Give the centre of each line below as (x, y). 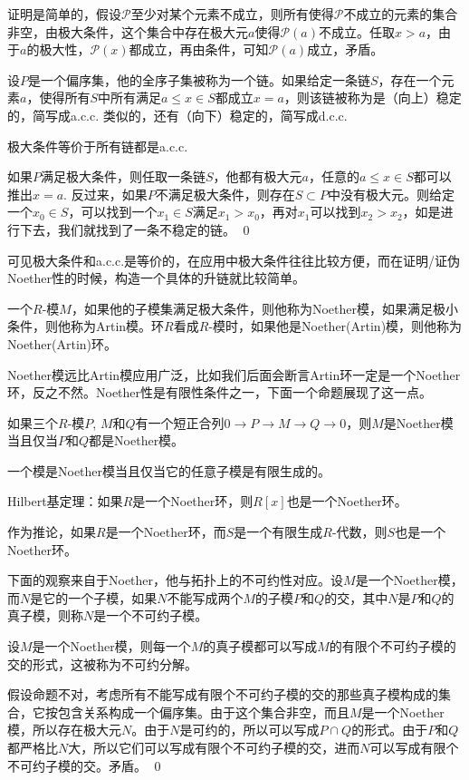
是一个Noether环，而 (166, 532)
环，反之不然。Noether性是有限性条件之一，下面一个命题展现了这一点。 (220, 392)
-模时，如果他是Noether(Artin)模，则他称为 (335, 326)
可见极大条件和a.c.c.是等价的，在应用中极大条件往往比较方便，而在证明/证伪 (234, 260)
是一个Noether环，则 (193, 501)
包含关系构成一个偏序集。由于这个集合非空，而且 (203, 712)
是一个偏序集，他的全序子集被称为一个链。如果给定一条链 (199, 79)
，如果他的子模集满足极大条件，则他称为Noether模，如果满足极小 (264, 308)
